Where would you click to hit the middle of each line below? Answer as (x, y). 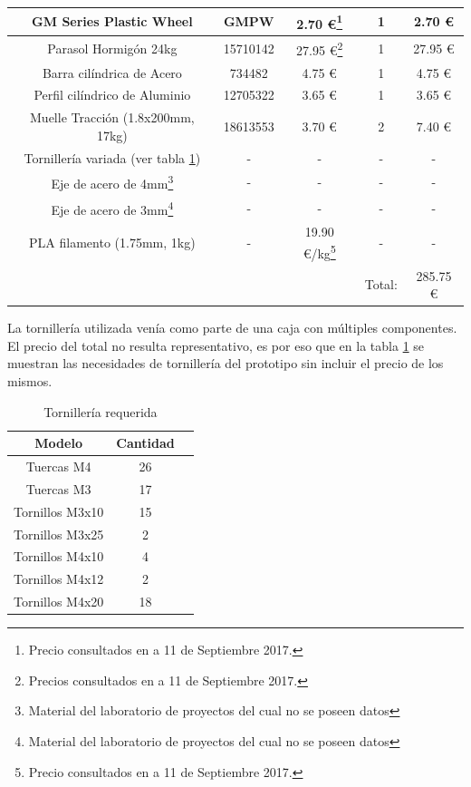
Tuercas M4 (58, 466)
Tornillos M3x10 (59, 511)
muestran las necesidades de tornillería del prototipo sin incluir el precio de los (226, 363)
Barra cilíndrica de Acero (112, 72)
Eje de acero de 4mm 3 (112, 182)
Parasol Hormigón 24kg (112, 48)
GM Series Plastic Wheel (112, 21)
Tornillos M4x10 (59, 556)
